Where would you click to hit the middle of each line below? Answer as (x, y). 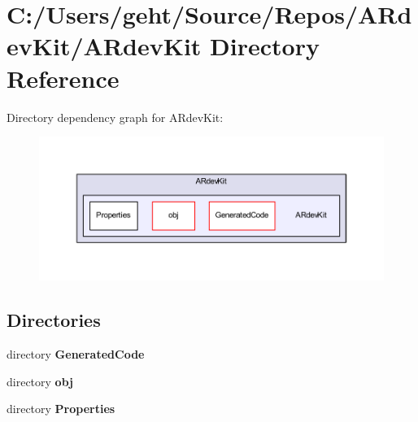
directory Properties (61, 409)
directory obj (40, 381)
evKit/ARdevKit (104, 46)
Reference (63, 78)
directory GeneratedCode (76, 354)
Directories (54, 320)
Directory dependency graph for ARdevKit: (115, 117)
